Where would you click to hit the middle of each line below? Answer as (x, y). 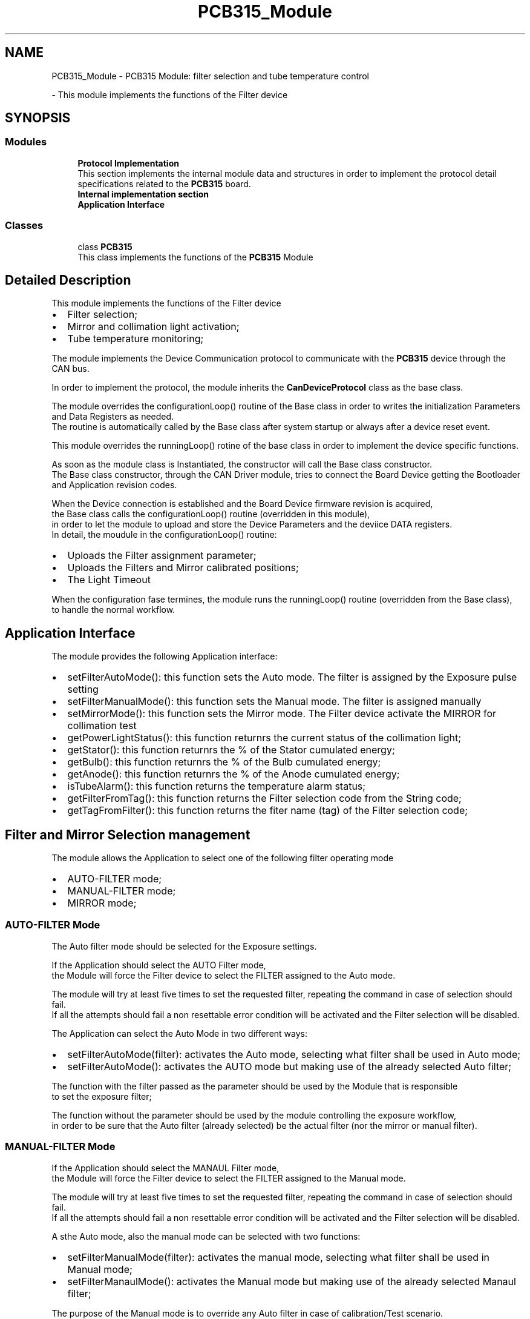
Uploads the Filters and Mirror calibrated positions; (183, 568)
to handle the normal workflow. (113, 610)
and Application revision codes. (114, 485)
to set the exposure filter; (102, 1096)
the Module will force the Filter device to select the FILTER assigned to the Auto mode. (224, 975)
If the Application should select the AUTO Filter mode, (159, 965)
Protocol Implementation (128, 163)
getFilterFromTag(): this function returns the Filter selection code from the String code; (264, 798)
